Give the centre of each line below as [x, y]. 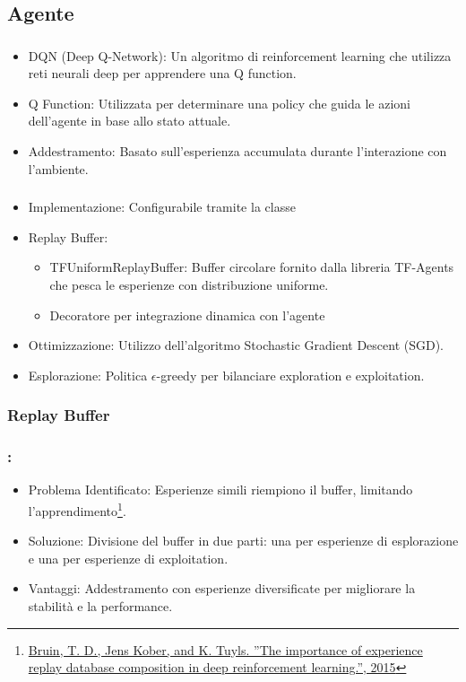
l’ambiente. [58, 168]
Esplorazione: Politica [88, 375]
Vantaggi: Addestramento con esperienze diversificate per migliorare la [222, 588]
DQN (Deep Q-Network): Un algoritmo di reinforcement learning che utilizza [240, 55]
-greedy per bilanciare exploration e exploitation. [290, 375]
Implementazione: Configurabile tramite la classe [162, 207]
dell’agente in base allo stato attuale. [129, 121]
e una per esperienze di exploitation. [128, 558]
